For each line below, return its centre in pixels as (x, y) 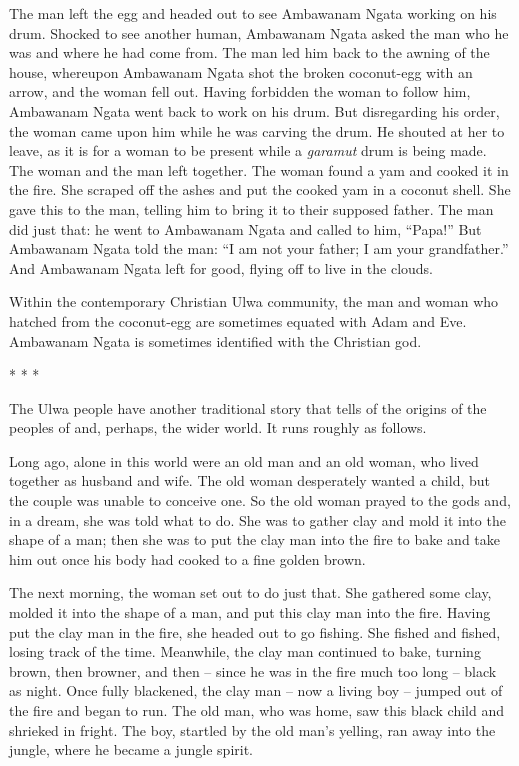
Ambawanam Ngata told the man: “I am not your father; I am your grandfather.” (259, 248)
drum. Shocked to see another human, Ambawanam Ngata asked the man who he (259, 32)
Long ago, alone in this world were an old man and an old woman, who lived (244, 460)
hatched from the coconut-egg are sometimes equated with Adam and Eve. (238, 320)
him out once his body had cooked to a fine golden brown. (187, 558)
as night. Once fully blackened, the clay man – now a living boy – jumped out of (256, 690)
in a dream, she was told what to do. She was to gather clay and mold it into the (257, 519)
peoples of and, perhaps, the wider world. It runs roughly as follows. (218, 427)
